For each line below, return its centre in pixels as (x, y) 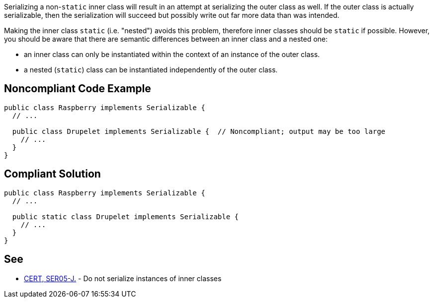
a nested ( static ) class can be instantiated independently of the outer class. (151, 70)
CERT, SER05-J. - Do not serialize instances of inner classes (123, 278)
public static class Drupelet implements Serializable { (126, 216)
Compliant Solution (52, 174)
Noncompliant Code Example (78, 89)
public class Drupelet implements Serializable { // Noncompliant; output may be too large (199, 131)
